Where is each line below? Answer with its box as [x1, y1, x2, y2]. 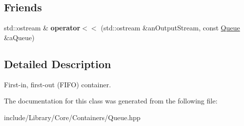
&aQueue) [4, 32, 35, 42]
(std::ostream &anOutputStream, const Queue [101, 23, 240, 33]
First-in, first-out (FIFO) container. [4, 79, 111, 89]
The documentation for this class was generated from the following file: [4, 96, 217, 106]
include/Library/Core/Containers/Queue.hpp [4, 112, 141, 122]
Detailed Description [4, 56, 111, 71]
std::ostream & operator [4, 23, 81, 33]
